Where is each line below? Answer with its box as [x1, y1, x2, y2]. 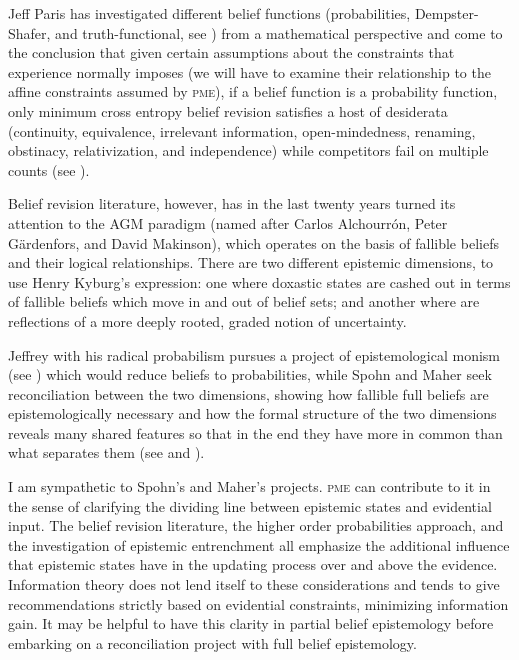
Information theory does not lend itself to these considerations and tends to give [8, 574, 500, 595]
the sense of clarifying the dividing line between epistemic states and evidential [8, 495, 492, 516]
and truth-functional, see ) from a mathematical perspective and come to [55, 22, 503, 43]
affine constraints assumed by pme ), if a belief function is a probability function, [8, 81, 498, 102]
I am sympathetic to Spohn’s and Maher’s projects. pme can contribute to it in [8, 476, 491, 497]
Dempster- [414, 3, 479, 23]
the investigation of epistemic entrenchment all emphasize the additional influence [8, 534, 510, 555]
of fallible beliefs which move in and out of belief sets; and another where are [8, 291, 480, 312]
